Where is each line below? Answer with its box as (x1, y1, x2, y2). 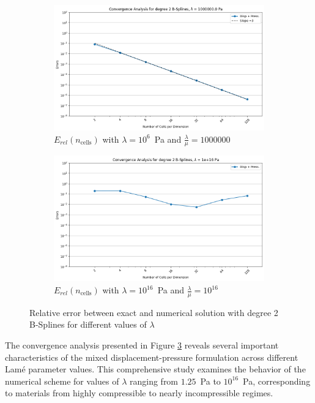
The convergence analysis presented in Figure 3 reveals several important (5, 339, 279, 352)
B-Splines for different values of (29, 318, 147, 331)
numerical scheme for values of (5, 374, 119, 387)
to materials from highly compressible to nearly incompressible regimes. (5, 386, 273, 399)
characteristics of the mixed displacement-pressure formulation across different (5, 350, 298, 363)
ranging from (129, 374, 179, 387)
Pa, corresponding (243, 374, 311, 387)
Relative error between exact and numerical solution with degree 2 (29, 306, 278, 318)
